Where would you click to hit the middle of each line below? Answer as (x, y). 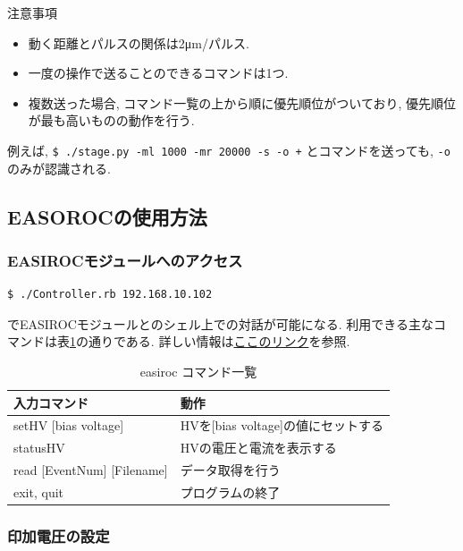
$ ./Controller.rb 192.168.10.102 (110, 295)
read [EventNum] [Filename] (91, 470)
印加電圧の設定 (59, 535)
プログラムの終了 (230, 492)
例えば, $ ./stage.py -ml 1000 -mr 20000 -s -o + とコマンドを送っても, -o (229, 150)
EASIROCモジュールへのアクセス (125, 260)
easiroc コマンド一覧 (198, 371)
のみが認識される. (59, 168)
